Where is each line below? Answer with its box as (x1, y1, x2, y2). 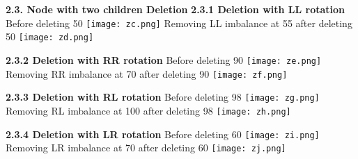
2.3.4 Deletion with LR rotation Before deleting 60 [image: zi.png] (6, 126, 320, 141)
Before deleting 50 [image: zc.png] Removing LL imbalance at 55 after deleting (6, 15, 352, 30)
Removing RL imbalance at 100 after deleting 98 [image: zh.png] (6, 103, 291, 117)
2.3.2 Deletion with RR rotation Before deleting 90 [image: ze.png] (6, 52, 322, 67)
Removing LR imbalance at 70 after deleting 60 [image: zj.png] (6, 140, 286, 155)
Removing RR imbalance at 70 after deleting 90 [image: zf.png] (6, 66, 288, 81)
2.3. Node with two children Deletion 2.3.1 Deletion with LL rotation (6, 2, 345, 16)
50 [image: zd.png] (6, 29, 94, 44)
